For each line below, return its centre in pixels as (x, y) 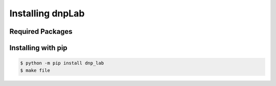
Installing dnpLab (47, 13)
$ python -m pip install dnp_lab (62, 63)
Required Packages (41, 31)
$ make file (35, 70)
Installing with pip (38, 48)
